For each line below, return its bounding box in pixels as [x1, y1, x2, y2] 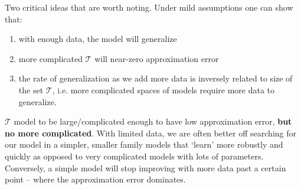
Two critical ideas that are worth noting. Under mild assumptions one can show [5, 1, 293, 13]
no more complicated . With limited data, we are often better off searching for [5, 126, 296, 139]
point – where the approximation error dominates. [5, 173, 186, 185]
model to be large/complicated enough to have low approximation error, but [14, 115, 292, 128]
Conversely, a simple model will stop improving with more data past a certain [5, 161, 286, 174]
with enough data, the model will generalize [18, 32, 177, 45]
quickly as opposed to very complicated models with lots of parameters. [5, 149, 264, 162]
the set [18, 83, 44, 96]
